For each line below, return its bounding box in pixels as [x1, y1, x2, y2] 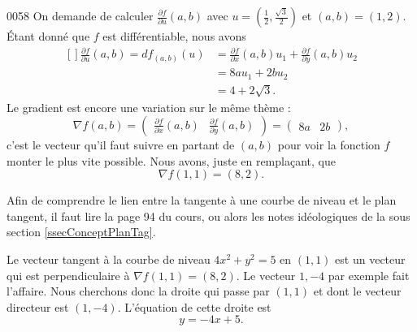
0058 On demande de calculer [7, 7, 154, 24]
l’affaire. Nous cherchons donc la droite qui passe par [7, 282, 270, 300]
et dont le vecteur [313, 282, 402, 300]
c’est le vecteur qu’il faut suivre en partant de [7, 136, 235, 153]
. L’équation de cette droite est [117, 298, 271, 315]
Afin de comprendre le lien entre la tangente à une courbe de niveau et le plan [7, 192, 397, 209]
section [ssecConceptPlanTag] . [7, 223, 156, 240]
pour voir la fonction [277, 136, 380, 153]
